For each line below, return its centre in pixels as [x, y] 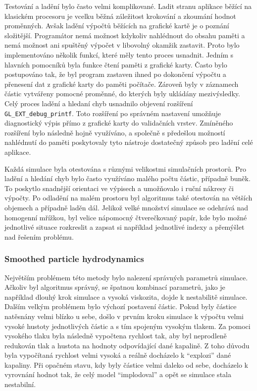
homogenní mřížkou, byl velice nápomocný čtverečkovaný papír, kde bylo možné [126, 217]
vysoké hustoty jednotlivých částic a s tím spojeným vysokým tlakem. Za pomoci [128, 326]
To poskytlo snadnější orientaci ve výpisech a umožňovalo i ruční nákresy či [119, 188]
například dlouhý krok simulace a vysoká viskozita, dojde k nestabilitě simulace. [126, 296]
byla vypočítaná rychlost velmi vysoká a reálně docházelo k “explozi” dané [118, 355]
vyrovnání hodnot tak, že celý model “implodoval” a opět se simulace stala [118, 374]
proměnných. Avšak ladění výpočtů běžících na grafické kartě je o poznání [117, 26]
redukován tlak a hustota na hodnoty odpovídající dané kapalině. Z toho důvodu [127, 345]
